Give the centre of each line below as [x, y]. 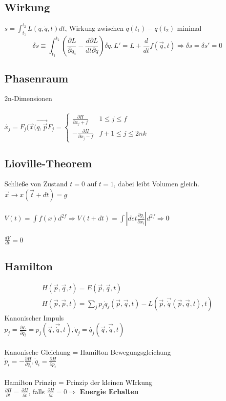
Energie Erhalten [109, 391]
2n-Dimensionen [28, 98]
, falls [37, 391]
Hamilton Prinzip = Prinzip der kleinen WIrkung [78, 382]
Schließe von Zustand [36, 184]
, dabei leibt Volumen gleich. [157, 184]
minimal [189, 28]
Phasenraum [36, 78]
